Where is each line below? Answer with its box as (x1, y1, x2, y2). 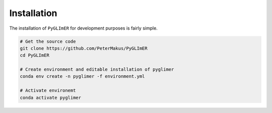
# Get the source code (20, 38, 76, 44)
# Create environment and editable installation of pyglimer (20, 67, 174, 72)
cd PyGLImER (20, 53, 50, 58)
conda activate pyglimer (20, 94, 82, 100)
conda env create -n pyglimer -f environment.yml (20, 73, 145, 79)
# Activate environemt (20, 88, 76, 93)
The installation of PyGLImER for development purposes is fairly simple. (9, 25, 158, 31)
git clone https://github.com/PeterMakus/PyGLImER (20, 45, 148, 51)
